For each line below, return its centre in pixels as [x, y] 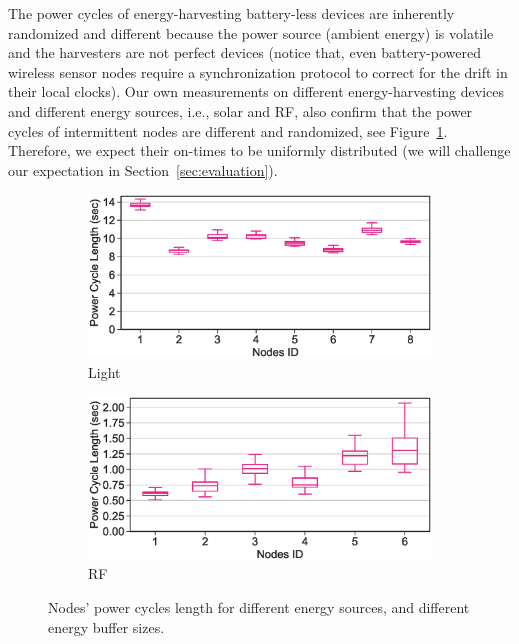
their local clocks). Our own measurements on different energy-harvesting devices [256, 91]
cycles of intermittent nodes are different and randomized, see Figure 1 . [228, 130]
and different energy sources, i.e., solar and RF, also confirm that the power [240, 110]
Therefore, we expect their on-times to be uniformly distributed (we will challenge [259, 150]
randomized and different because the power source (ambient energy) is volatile [251, 32]
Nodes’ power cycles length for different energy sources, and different [259, 606]
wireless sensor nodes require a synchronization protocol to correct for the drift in [258, 71]
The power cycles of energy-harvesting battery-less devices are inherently [231, 13]
